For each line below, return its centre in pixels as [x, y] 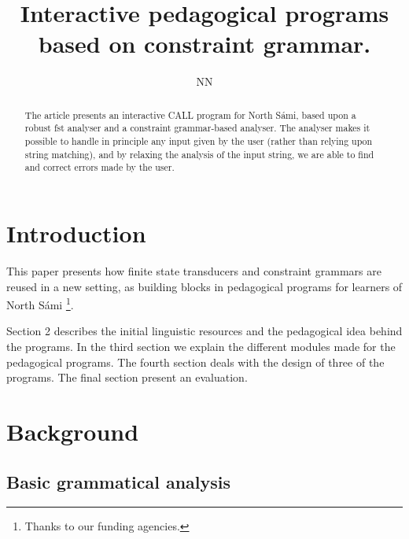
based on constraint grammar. [204, 44]
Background [73, 431]
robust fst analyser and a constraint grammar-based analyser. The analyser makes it [197, 128]
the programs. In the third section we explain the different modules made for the [201, 346]
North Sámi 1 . [40, 303]
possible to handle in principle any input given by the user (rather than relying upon [199, 141]
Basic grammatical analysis [119, 481]
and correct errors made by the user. [99, 167]
